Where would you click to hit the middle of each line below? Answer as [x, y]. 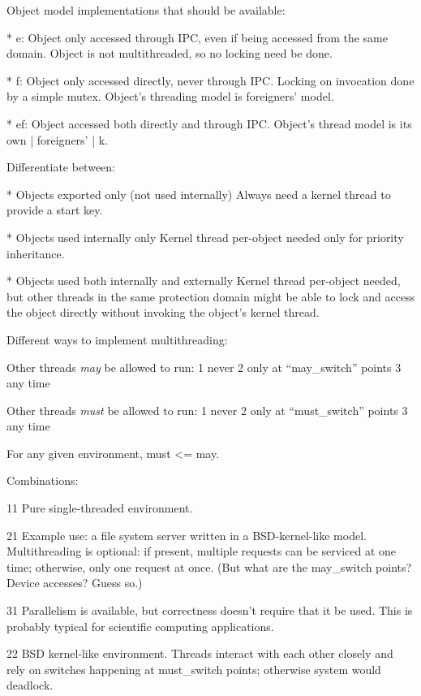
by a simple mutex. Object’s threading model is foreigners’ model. [170, 96]
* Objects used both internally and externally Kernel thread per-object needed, [204, 281]
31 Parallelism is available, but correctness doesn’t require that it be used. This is [210, 610]
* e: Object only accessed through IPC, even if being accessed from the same [197, 37]
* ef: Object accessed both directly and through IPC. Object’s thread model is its [209, 123]
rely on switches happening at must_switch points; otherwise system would [194, 669]
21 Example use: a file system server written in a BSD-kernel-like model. [187, 535]
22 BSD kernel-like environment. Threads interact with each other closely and [200, 653]
